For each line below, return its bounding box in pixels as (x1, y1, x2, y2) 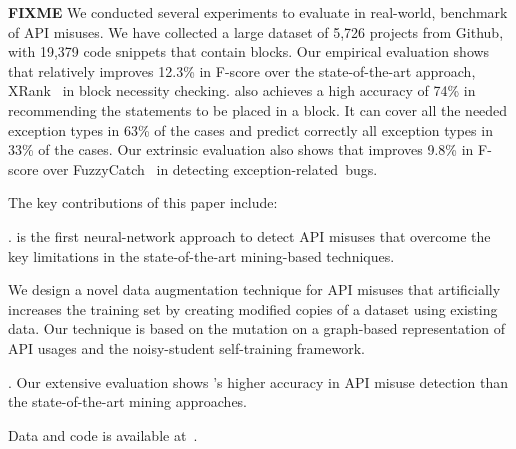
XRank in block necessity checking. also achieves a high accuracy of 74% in (8, 80, 476, 101)
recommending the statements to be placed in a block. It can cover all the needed (8, 99, 508, 120)
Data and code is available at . (8, 424, 198, 445)
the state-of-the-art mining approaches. (8, 391, 248, 412)
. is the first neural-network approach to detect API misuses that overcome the (8, 225, 491, 246)
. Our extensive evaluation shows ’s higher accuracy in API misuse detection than (8, 371, 509, 392)
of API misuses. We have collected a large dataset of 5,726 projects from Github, (8, 21, 504, 42)
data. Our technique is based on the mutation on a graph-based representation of (8, 318, 506, 339)
